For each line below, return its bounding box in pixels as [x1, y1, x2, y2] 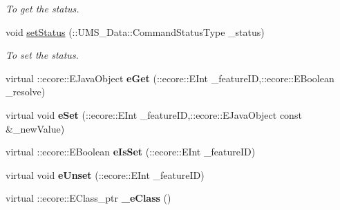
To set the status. [6, 48, 79, 62]
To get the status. [6, 1, 79, 15]
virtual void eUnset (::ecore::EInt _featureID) [6, 167, 205, 182]
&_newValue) [6, 121, 65, 135]
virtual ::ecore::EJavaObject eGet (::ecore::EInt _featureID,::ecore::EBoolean [6, 70, 334, 85]
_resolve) [6, 84, 46, 99]
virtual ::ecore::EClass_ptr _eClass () [6, 191, 171, 205]
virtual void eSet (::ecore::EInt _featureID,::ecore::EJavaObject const [6, 107, 302, 122]
